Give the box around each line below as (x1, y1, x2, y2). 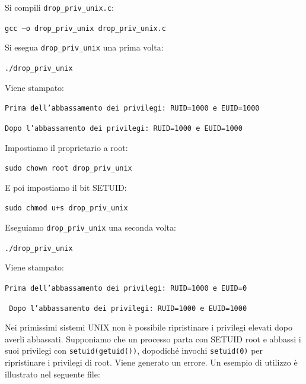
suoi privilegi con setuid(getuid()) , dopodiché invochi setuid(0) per (5, 344, 263, 357)
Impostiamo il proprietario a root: (5, 141, 128, 153)
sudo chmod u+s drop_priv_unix (5, 204, 128, 213)
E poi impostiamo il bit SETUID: (5, 181, 127, 193)
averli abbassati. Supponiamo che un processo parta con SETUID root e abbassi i (5, 332, 301, 345)
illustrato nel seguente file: (5, 367, 100, 380)
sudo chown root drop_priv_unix (5, 164, 132, 173)
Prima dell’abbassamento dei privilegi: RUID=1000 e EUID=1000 (5, 104, 260, 113)
